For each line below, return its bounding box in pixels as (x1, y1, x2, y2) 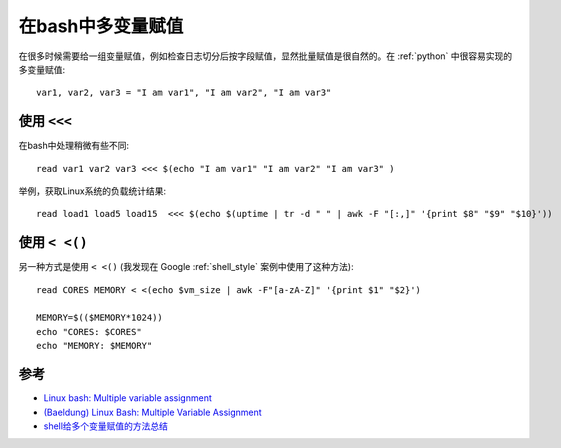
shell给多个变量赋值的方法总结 (43, 420, 169, 432)
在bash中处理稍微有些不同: (18, 140, 130, 152)
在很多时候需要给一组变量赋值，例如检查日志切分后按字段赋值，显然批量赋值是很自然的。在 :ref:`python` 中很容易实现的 (18, 50, 513, 62)
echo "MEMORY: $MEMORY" (36, 340, 153, 352)
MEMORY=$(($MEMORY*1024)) (36, 312, 164, 324)
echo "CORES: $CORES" (36, 326, 142, 337)
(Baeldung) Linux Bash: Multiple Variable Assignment (43, 406, 262, 418)
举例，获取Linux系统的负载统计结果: (18, 185, 167, 197)
